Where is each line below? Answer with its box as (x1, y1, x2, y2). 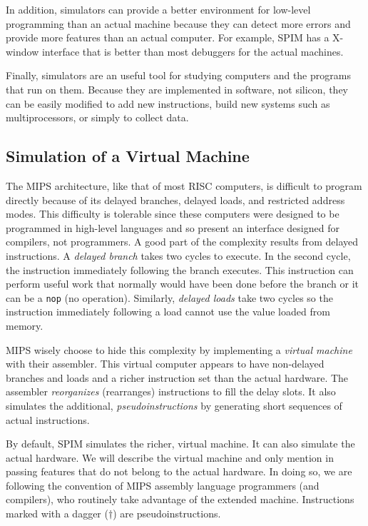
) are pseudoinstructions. (113, 506, 221, 521)
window (6, 44, 39, 59)
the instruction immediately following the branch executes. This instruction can (6, 262, 354, 277)
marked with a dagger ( (6, 506, 108, 521)
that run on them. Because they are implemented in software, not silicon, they (6, 81, 349, 96)
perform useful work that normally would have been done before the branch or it (6, 276, 359, 291)
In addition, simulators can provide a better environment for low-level (6, 2, 311, 16)
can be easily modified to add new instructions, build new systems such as (6, 96, 330, 111)
